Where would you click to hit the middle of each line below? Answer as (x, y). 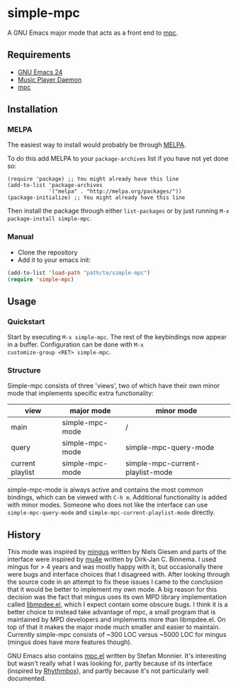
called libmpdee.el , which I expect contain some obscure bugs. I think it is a (118, 604)
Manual (21, 237)
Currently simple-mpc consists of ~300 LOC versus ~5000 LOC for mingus (117, 635)
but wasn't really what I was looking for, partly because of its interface (110, 663)
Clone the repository (47, 252)
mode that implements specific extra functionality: (81, 393)
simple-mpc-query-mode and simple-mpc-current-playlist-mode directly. (111, 512)
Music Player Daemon (50, 79)
